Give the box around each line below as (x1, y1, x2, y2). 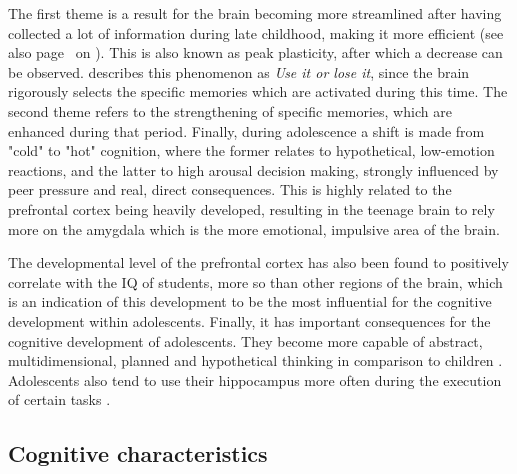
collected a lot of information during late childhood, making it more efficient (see (8, 22, 504, 43)
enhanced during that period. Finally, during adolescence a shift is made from (8, 120, 485, 141)
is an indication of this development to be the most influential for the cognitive (8, 291, 492, 312)
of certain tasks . (8, 389, 111, 410)
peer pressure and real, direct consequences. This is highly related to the (8, 179, 452, 200)
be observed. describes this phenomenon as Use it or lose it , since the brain (8, 61, 470, 82)
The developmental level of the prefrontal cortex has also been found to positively (8, 252, 509, 273)
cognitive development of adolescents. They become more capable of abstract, (8, 330, 483, 351)
